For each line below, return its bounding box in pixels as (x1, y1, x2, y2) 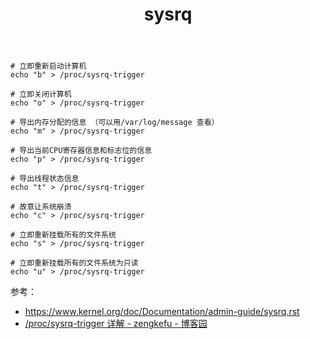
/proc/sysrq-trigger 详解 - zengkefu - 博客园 (24, 318, 208, 330)
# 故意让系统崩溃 (10, 202, 72, 212)
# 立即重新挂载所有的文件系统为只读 (10, 258, 139, 268)
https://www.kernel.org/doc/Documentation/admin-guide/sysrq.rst (24, 306, 300, 318)
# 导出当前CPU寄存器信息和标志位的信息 (10, 146, 153, 156)
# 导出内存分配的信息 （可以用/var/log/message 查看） (10, 118, 220, 128)
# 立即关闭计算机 (10, 89, 72, 100)
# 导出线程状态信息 (10, 174, 80, 184)
